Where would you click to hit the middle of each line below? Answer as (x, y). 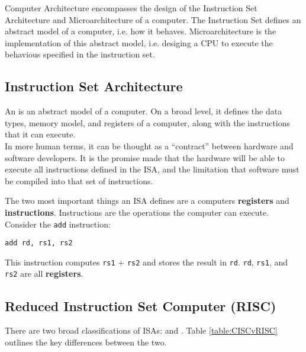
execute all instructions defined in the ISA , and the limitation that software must (152, 169)
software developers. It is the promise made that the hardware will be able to (145, 157)
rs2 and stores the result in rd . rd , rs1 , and (207, 262)
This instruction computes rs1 (60, 262)
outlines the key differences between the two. (86, 342)
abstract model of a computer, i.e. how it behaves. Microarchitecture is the (141, 31)
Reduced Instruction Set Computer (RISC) (141, 305)
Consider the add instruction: (58, 224)
